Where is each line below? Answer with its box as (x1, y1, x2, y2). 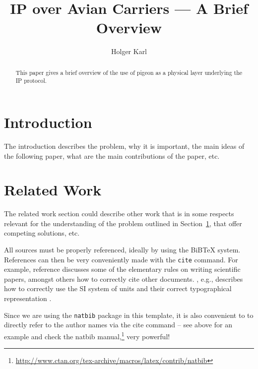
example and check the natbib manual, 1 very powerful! (4, 329, 170, 341)
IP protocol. (15, 76, 47, 85)
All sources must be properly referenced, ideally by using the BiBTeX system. (4, 245, 241, 255)
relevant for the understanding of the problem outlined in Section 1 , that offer (4, 218, 242, 228)
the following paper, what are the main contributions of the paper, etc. (4, 150, 220, 161)
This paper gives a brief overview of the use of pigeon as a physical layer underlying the (15, 68, 243, 76)
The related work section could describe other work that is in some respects (4, 208, 234, 219)
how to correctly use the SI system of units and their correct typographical (4, 283, 232, 294)
